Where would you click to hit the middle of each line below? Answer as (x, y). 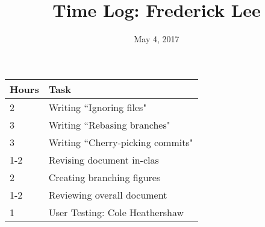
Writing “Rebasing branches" (109, 124)
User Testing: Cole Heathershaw (116, 212)
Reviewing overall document (108, 194)
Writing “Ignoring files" (98, 107)
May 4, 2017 (157, 39)
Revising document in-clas (104, 159)
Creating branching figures (104, 177)
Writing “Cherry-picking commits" (121, 142)
